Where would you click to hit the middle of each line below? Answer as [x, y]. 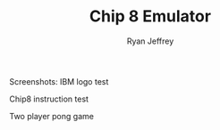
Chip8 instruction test [49, 99]
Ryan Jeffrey [150, 41]
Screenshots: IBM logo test [59, 81]
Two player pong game [51, 116]
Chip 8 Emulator [150, 16]
